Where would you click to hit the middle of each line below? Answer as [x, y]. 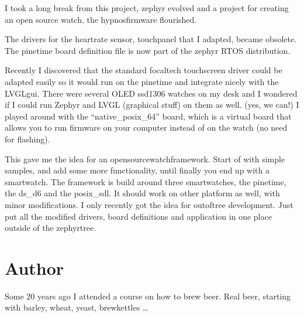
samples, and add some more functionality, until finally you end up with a [137, 170]
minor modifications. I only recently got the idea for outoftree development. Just [149, 204]
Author [34, 267]
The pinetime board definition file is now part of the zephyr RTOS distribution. [148, 50]
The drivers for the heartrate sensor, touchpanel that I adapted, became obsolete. [151, 39]
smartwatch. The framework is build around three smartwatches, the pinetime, [146, 181]
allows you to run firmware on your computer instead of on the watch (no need [146, 127]
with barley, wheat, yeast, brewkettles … [77, 307]
